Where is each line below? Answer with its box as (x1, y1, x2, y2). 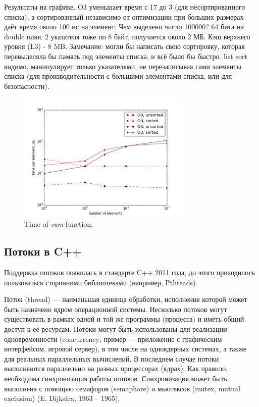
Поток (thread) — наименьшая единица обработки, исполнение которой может (4, 294, 247, 304)
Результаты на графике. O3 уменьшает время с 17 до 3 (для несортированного (4, 2, 245, 12)
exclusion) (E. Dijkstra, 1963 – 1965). (4, 393, 120, 403)
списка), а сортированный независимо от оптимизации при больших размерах (4, 11, 244, 22)
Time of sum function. (24, 219, 93, 229)
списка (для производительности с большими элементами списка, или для (4, 71, 232, 81)
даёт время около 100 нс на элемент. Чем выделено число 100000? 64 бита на (4, 21, 244, 32)
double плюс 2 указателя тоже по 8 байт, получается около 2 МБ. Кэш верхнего (4, 31, 250, 41)
